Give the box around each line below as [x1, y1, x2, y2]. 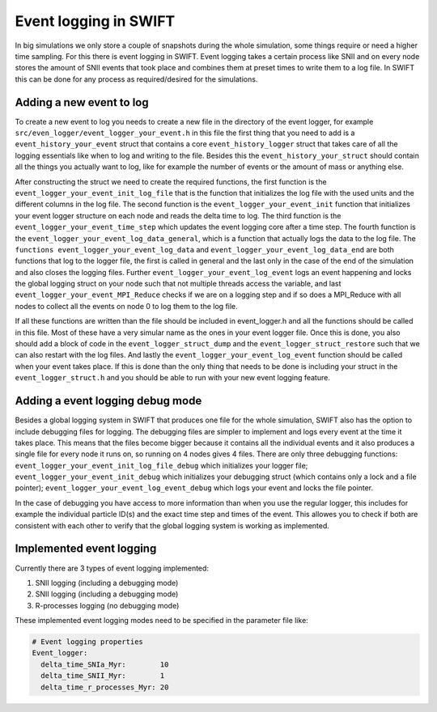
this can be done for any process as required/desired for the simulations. [15, 74, 258, 84]
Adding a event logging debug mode [15, 394, 202, 408]
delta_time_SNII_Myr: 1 [40, 672, 165, 680]
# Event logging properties [32, 638, 143, 646]
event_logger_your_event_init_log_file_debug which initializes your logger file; [15, 460, 308, 470]
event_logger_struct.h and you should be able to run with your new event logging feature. [15, 373, 331, 383]
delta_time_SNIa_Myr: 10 [40, 659, 169, 669]
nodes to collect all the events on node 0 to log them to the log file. [15, 301, 238, 311]
